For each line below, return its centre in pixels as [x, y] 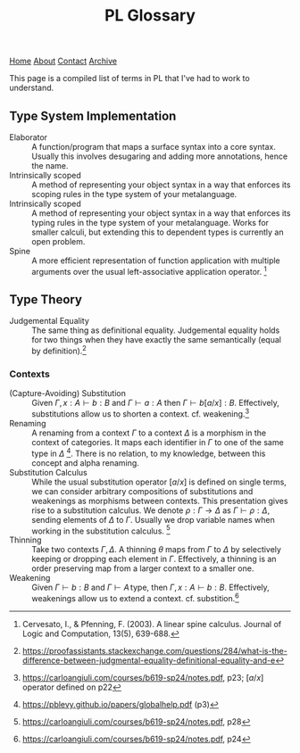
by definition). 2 [59, 351]
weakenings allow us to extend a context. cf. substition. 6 [135, 598]
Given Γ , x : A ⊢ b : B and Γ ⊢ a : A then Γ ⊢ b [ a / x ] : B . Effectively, [155, 403]
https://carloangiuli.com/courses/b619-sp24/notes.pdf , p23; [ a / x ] [143, 678]
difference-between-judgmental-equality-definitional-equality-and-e [149, 660]
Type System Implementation [93, 116]
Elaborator [28, 137]
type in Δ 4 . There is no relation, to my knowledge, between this [149, 453]
